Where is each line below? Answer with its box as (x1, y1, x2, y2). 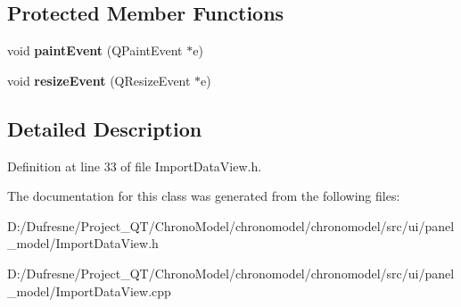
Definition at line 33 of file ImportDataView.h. (7, 156, 262, 175)
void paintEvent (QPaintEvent (7, 41, 183, 60)
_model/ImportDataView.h (7, 234, 159, 253)
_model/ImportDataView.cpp (7, 281, 171, 300)
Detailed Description (7, 114, 202, 142)
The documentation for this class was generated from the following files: (7, 187, 400, 205)
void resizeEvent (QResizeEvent (7, 71, 191, 89)
